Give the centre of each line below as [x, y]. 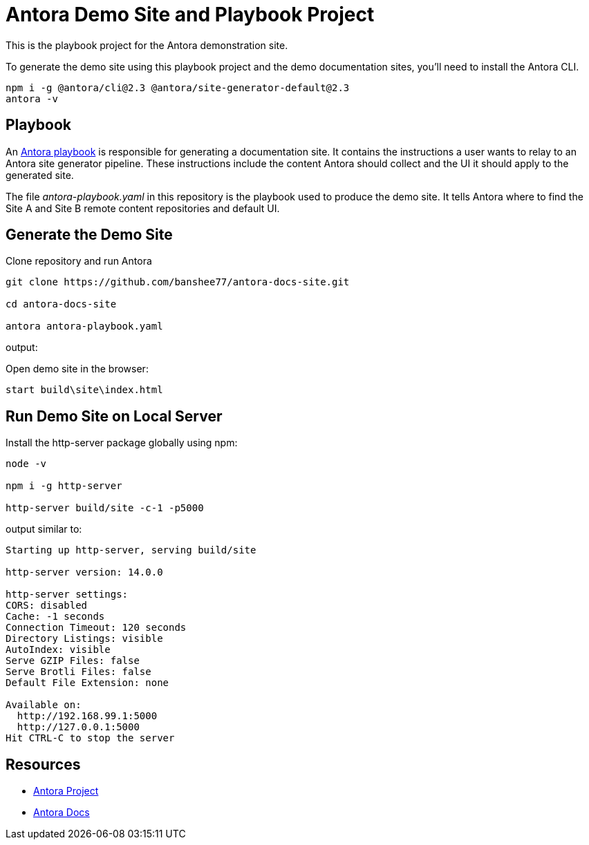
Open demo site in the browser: [77, 369]
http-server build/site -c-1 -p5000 [105, 508]
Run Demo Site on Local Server [114, 416]
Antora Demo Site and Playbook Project [190, 15]
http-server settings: [67, 595]
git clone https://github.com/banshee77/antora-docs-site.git [178, 282]
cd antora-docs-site [61, 304]
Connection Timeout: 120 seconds [96, 628]
